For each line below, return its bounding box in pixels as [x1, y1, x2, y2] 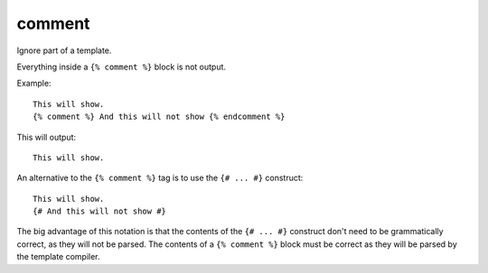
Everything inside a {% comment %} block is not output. [16, 61, 226, 72]
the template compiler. [16, 251, 100, 262]
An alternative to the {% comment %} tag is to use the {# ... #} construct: [16, 172, 304, 184]
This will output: [16, 132, 77, 142]
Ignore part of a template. [16, 45, 112, 56]
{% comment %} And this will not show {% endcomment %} [33, 112, 286, 122]
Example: [16, 77, 52, 89]
